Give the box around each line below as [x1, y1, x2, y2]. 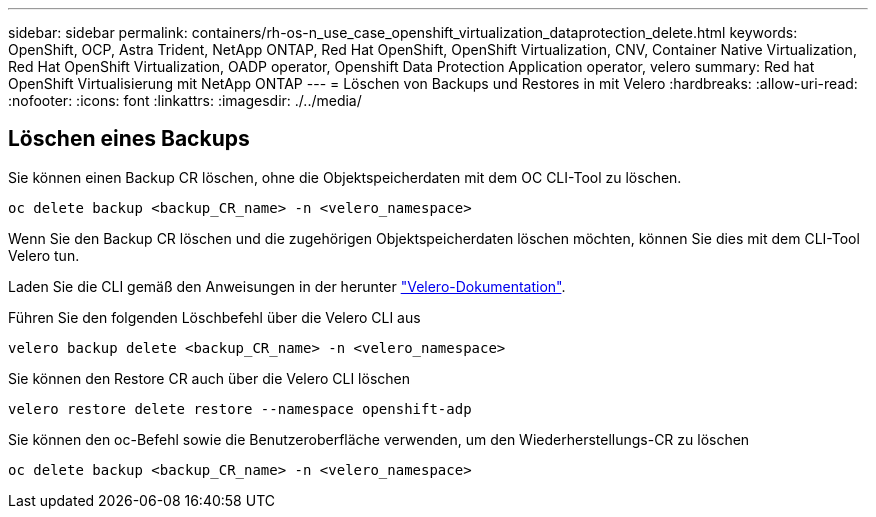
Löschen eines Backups [8, 126, 250, 152]
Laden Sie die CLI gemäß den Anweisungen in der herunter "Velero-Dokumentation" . [8, 277, 566, 295]
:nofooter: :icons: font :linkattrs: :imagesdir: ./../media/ [8, 92, 362, 109]
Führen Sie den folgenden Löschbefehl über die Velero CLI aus [8, 308, 421, 326]
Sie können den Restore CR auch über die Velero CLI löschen [8, 369, 410, 387]
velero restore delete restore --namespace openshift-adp [8, 400, 472, 417]
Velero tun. [8, 246, 80, 264]
